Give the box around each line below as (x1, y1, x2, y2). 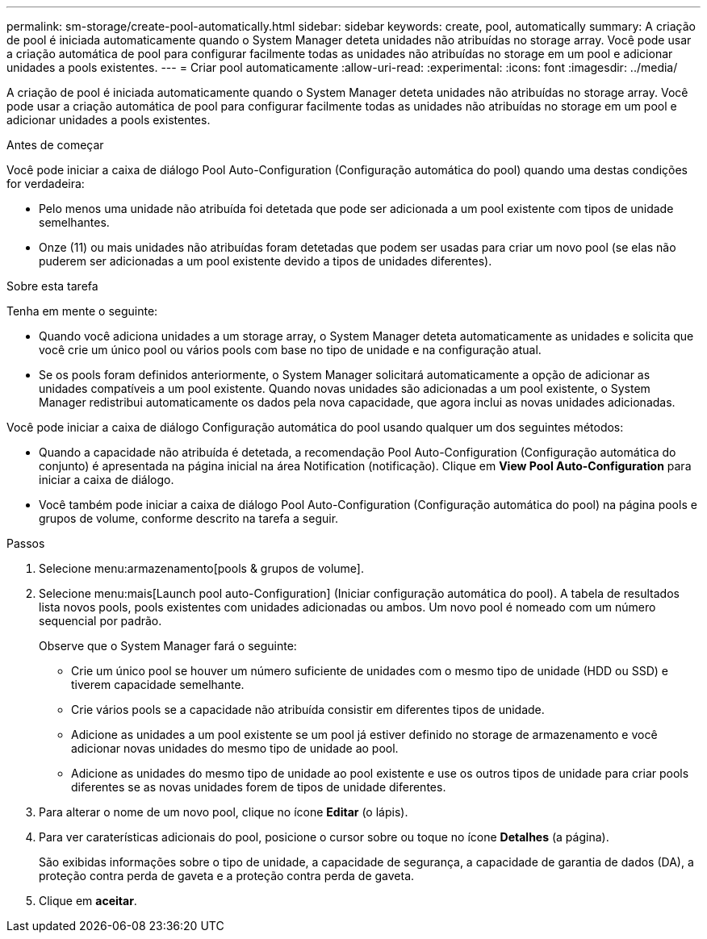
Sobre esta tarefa (6, 279, 98, 293)
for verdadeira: (6, 177, 85, 190)
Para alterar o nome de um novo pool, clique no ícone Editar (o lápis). (39, 805, 408, 819)
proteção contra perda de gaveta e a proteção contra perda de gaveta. (39, 869, 415, 883)
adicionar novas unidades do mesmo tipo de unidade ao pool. (71, 741, 399, 755)
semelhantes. (39, 215, 110, 229)
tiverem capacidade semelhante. (71, 678, 245, 691)
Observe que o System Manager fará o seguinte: (39, 639, 297, 653)
